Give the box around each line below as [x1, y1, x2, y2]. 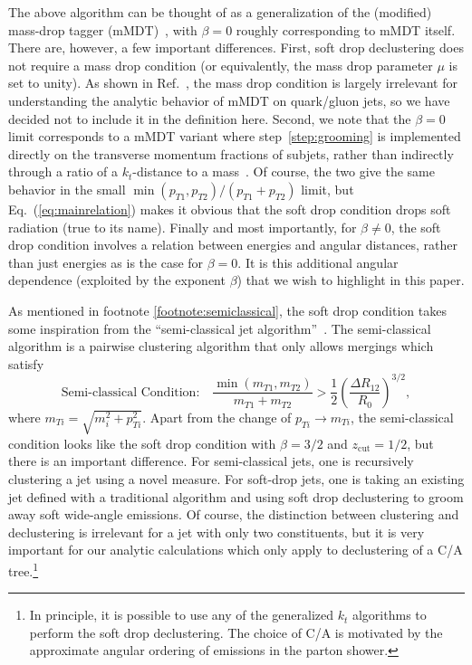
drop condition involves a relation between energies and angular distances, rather [8, 235, 458, 254]
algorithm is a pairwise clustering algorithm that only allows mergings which [8, 337, 434, 356]
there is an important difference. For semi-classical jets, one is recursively [8, 451, 414, 470]
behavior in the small [8, 179, 126, 198]
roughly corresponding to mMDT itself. [236, 20, 456, 39]
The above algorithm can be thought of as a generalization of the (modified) [8, 3, 432, 21]
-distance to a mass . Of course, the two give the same [132, 162, 435, 181]
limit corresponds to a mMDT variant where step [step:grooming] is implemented [8, 127, 461, 146]
